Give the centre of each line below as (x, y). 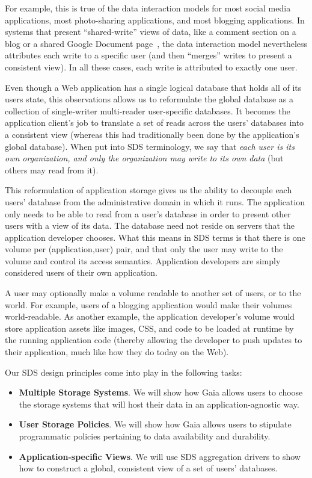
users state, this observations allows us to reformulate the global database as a (149, 99)
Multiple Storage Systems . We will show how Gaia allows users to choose (161, 392)
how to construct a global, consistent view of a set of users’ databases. (148, 468)
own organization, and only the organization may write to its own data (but (144, 158)
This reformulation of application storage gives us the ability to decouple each (148, 190)
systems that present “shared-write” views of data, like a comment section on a (151, 32)
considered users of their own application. (81, 272)
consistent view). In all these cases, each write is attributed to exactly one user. (151, 67)
